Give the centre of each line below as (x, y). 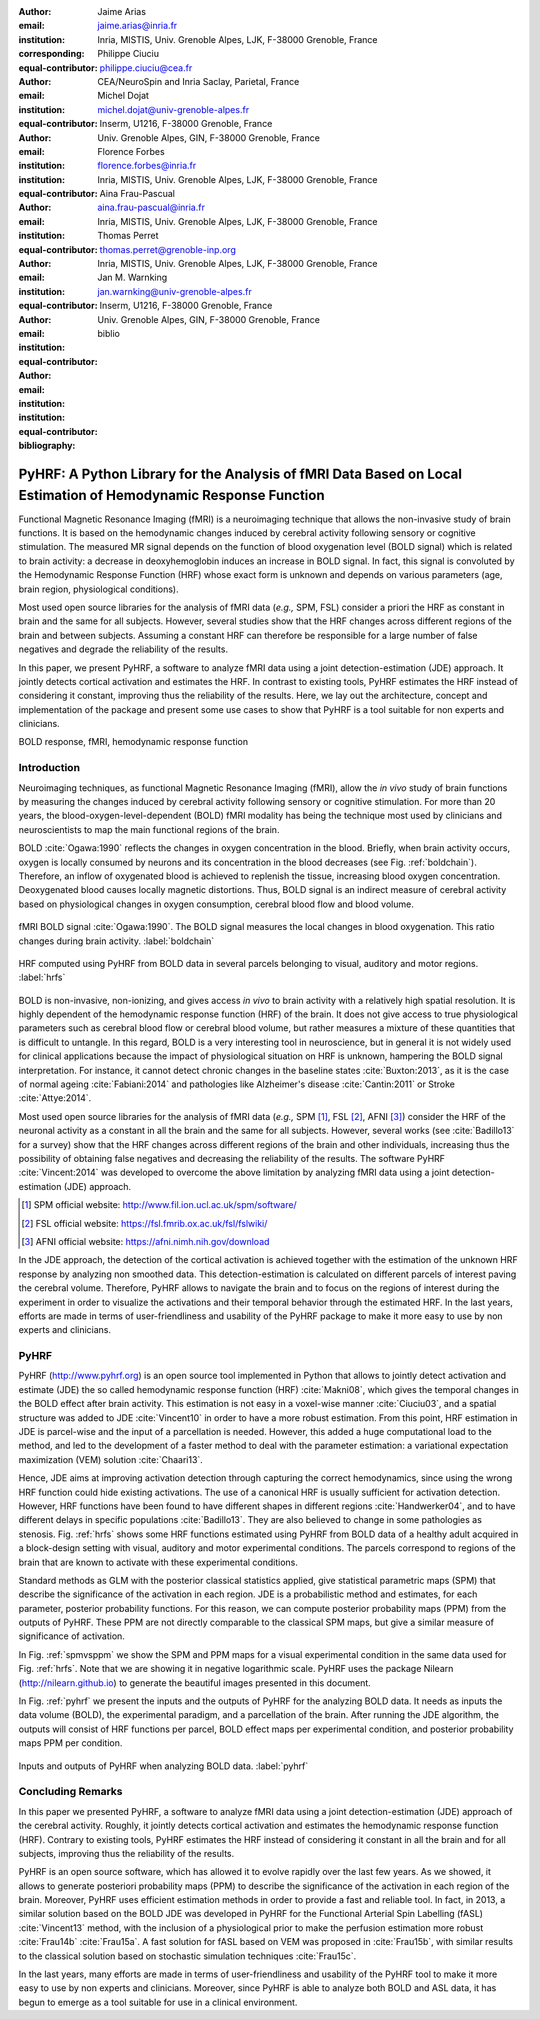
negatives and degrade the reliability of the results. (123, 649)
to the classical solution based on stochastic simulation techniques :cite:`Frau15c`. (187, 1956)
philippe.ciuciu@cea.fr (146, 67)
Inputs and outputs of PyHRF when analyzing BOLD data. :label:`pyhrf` (163, 1766)
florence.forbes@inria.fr (147, 166)
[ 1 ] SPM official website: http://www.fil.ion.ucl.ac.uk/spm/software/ (159, 1205)
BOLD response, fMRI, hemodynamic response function (133, 742)
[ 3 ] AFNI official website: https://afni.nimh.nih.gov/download (145, 1241)
